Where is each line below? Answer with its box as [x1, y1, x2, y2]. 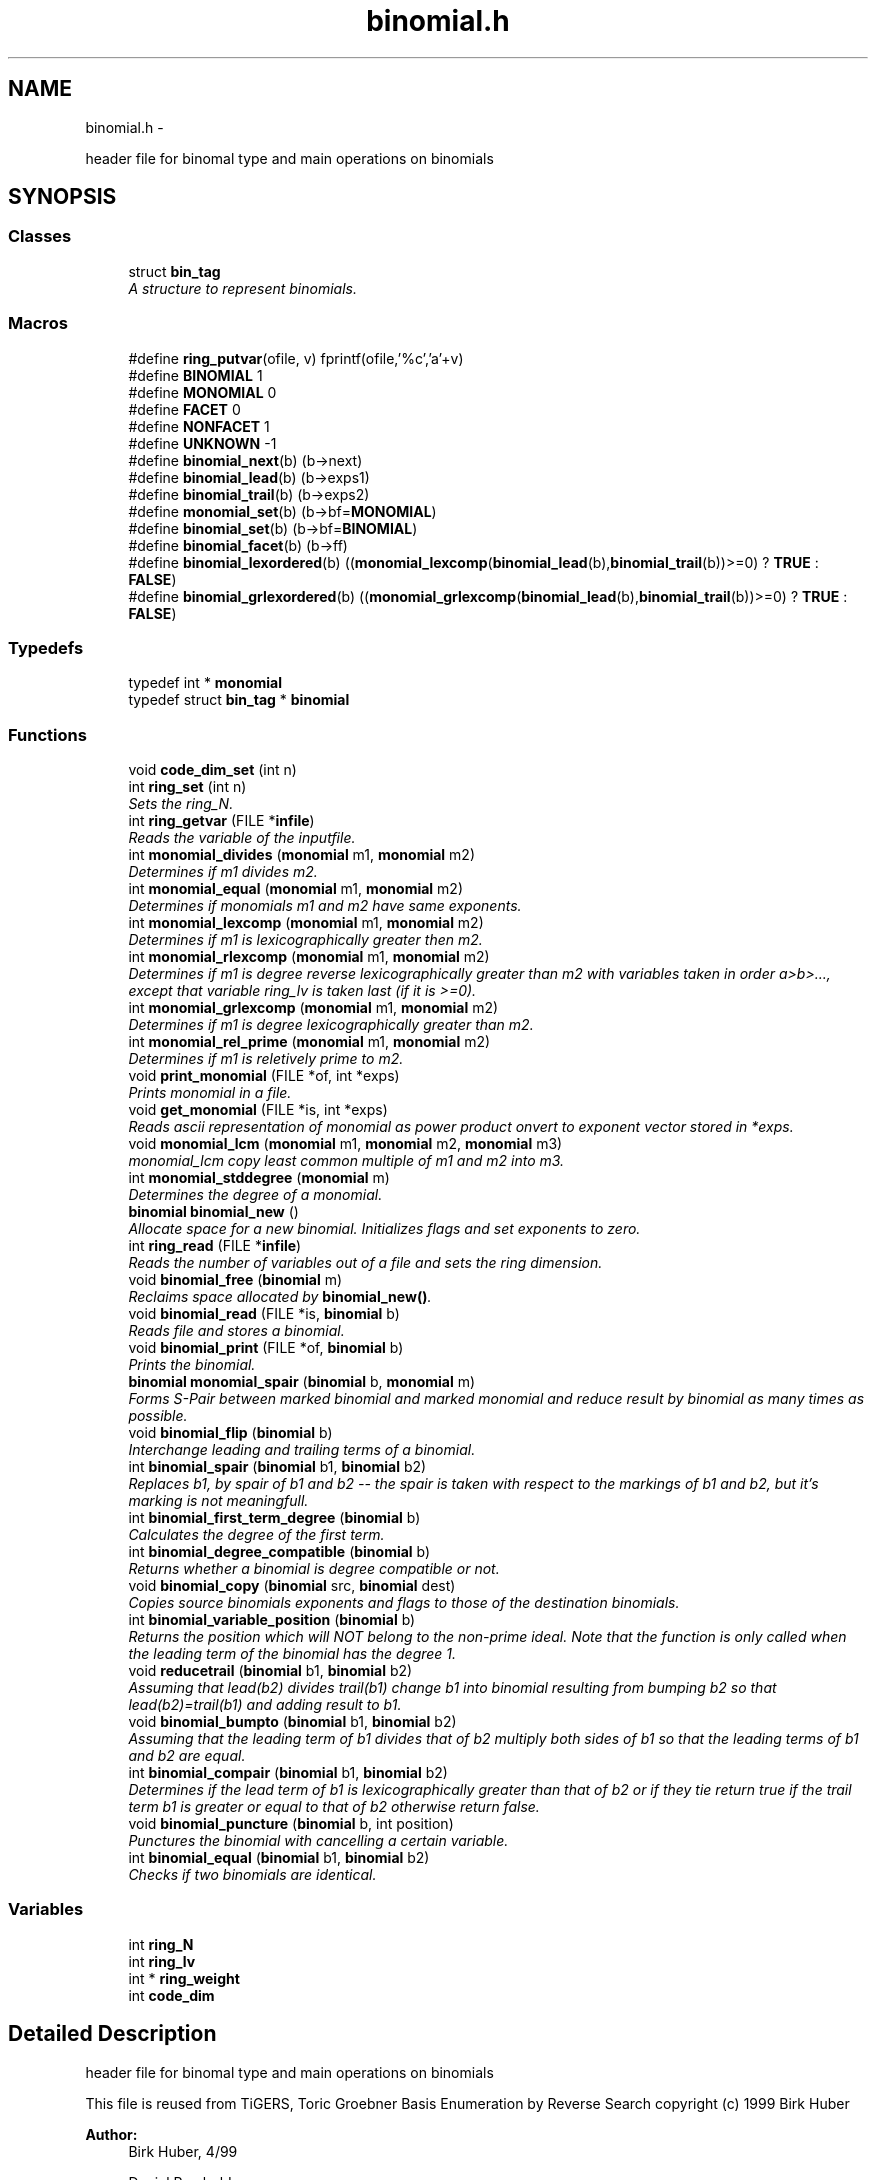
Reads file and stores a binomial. [128, 1322, 345, 1340]
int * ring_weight [128, 1969, 240, 1987]
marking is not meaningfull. [128, 1492, 309, 1510]
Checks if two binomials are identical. [128, 1866, 377, 1884]
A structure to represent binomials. [128, 279, 357, 297]
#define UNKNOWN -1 [128, 434, 277, 452]
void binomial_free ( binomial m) [128, 1271, 343, 1289]
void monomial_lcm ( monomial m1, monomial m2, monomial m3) [128, 1135, 563, 1153]
